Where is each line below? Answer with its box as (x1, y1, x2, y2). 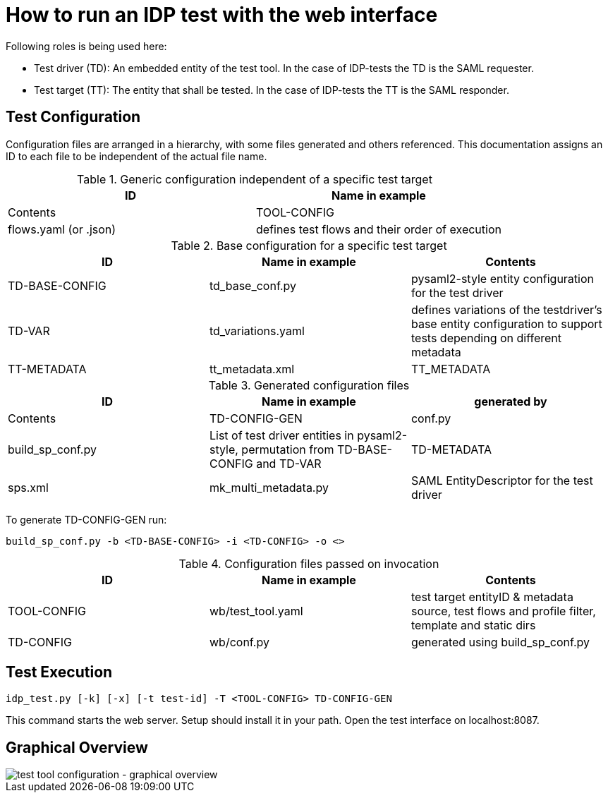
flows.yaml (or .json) (8, 222, 116, 236)
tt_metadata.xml (209, 361, 295, 376)
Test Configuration (6, 108, 141, 126)
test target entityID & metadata (411, 589, 573, 604)
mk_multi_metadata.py (209, 480, 329, 495)
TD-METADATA (411, 442, 492, 457)
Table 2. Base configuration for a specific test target (171, 238, 447, 253)
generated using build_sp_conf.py (411, 634, 590, 649)
